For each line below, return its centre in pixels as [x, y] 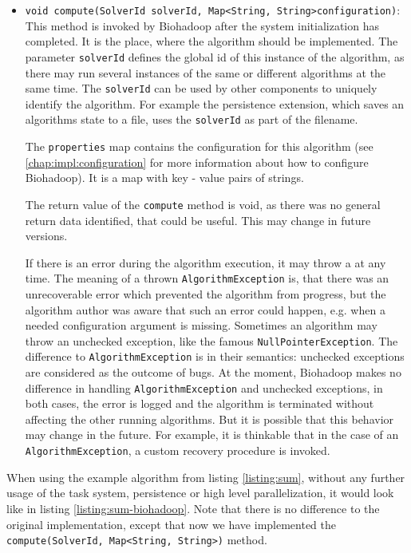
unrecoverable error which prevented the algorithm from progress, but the [205, 293]
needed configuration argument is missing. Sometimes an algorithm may [201, 325]
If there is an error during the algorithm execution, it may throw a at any [205, 262]
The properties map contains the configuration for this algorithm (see [199, 146]
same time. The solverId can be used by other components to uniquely [201, 88]
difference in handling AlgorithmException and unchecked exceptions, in [204, 387]
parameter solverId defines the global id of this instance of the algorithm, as [215, 56]
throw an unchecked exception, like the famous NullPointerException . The [211, 340]
